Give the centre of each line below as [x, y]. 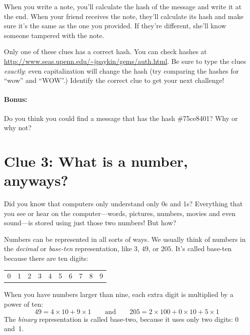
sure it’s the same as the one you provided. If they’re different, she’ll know [115, 26]
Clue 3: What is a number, [96, 161]
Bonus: [16, 99]
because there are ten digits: [46, 258]
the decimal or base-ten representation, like [68, 248]
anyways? [36, 180]
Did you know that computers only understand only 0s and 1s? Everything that [123, 204]
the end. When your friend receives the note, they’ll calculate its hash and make [124, 16]
